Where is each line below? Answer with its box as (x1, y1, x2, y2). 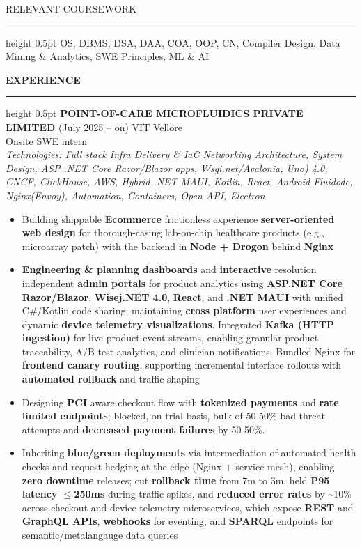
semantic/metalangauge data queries (22, 527, 178, 541)
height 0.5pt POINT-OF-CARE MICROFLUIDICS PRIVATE (6, 106, 304, 121)
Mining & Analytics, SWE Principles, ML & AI (6, 49, 210, 63)
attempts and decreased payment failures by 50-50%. (22, 422, 265, 436)
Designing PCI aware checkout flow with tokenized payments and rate (22, 394, 339, 409)
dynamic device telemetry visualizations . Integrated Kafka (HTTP (22, 316, 335, 331)
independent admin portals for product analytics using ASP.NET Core (22, 275, 343, 290)
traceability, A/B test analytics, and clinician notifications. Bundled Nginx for (22, 344, 356, 358)
